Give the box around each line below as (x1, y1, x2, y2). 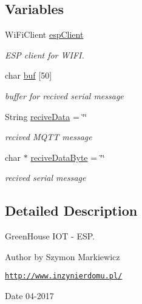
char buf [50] (5, 69, 52, 82)
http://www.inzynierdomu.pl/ (5, 272, 123, 281)
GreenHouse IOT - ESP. (5, 230, 95, 242)
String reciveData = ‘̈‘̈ (5, 110, 87, 122)
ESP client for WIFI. (5, 48, 84, 61)
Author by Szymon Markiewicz (5, 250, 120, 263)
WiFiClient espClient (5, 28, 84, 41)
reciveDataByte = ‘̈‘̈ (30, 150, 105, 163)
